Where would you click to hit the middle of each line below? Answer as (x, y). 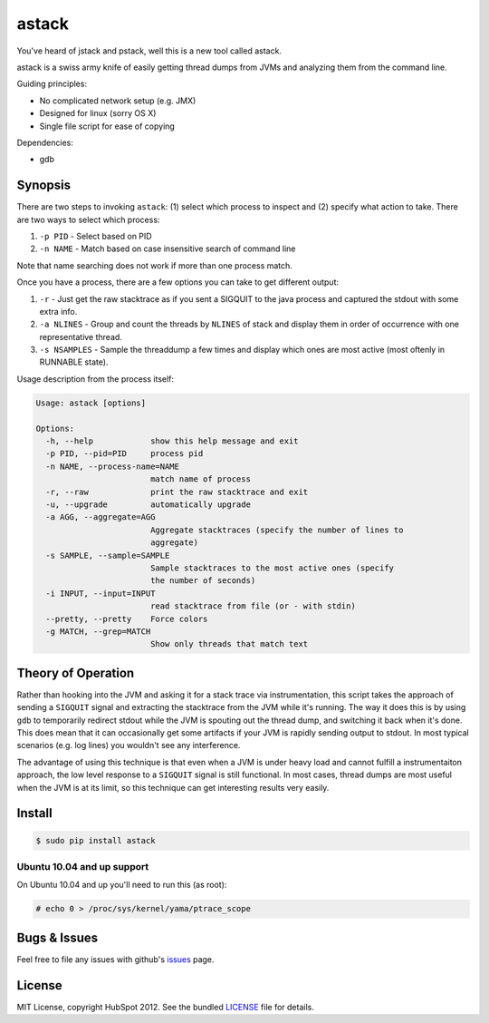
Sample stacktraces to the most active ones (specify (272, 568)
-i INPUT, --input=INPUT (101, 593)
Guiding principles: (52, 84)
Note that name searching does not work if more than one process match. (155, 265)
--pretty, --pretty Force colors (127, 619)
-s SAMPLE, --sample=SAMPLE (108, 555)
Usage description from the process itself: (96, 379)
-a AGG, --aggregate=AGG (101, 517)
